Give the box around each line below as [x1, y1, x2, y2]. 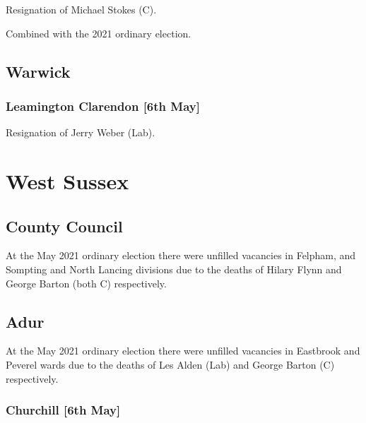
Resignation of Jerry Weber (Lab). [6, 125, 155, 140]
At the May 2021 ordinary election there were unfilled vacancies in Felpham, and [6, 248, 356, 263]
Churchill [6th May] [6, 401, 121, 419]
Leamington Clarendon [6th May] [6, 97, 200, 114]
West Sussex [6, 166, 129, 195]
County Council [6, 215, 123, 237]
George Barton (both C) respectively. [6, 275, 167, 290]
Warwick [6, 60, 71, 82]
